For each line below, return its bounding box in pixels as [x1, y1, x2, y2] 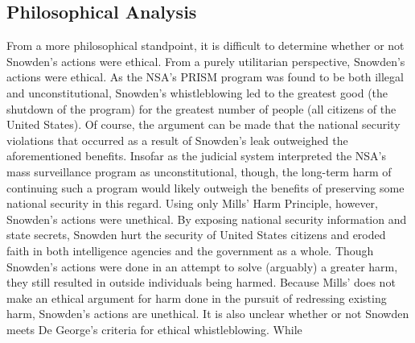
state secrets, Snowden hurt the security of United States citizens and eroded [6, 226, 386, 243]
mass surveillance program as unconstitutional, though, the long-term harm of [6, 163, 392, 180]
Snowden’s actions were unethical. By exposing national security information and [6, 210, 407, 227]
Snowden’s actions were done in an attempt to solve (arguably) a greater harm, [6, 258, 398, 275]
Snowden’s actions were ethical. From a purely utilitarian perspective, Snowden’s [6, 52, 405, 69]
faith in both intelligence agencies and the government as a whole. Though [6, 242, 374, 258]
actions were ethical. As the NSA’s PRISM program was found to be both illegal [6, 68, 404, 85]
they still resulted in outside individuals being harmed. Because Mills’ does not [6, 274, 396, 291]
